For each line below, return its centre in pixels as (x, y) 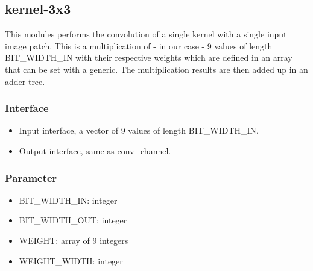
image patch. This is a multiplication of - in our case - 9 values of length (139, 45)
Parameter (31, 177)
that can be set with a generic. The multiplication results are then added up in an (156, 69)
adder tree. (25, 81)
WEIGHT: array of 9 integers (74, 240)
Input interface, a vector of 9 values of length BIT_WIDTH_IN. (139, 130)
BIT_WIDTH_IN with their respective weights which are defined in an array (149, 58)
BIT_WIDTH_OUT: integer (73, 220)
